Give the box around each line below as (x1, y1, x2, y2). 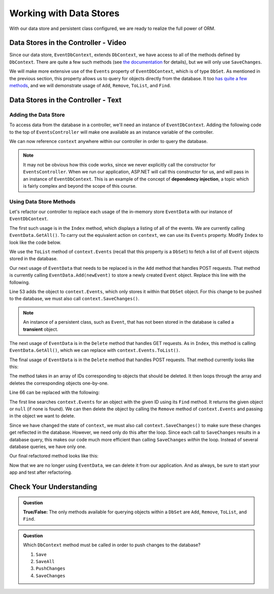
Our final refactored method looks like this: (9, 453, 99, 459)
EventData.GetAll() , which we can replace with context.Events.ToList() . (9, 347, 180, 354)
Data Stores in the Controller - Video (9, 39, 127, 47)
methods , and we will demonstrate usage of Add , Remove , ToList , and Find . (9, 83, 171, 89)
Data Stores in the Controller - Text (9, 95, 122, 104)
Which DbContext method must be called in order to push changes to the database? (23, 542, 200, 548)
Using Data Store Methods (9, 198, 76, 205)
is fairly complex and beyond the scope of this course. (23, 183, 137, 189)
